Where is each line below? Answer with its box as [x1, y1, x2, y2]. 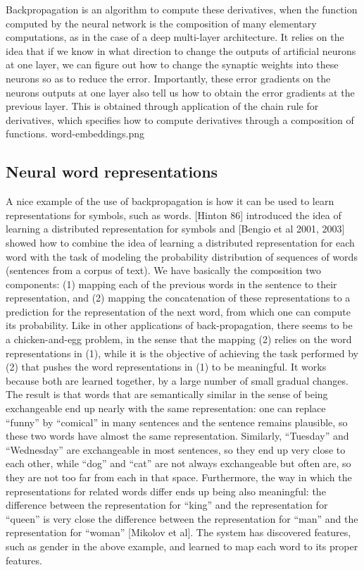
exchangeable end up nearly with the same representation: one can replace [6, 401, 326, 416]
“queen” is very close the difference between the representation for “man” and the [6, 511, 358, 526]
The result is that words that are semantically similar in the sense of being [6, 387, 328, 402]
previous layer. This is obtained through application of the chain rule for [6, 99, 319, 113]
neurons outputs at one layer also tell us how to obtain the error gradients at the [6, 85, 355, 99]
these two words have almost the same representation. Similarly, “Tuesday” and [6, 428, 349, 443]
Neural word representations [6, 161, 218, 182]
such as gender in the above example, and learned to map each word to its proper [6, 538, 358, 553]
